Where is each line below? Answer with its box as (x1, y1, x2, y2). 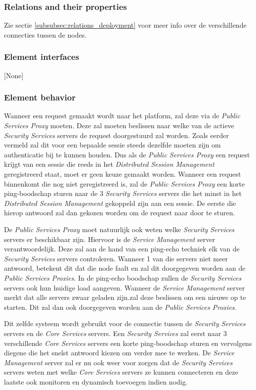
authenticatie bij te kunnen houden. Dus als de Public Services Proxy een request (4, 149, 250, 159)
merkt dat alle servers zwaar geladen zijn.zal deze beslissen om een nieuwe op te (4, 292, 246, 302)
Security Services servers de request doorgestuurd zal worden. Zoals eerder (4, 130, 229, 140)
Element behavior (4, 91, 76, 103)
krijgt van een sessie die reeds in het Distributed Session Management (4, 159, 214, 169)
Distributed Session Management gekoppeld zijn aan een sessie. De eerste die (4, 197, 236, 208)
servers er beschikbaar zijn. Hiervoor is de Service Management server (4, 234, 215, 244)
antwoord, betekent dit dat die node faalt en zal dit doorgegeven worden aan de (4, 263, 246, 273)
